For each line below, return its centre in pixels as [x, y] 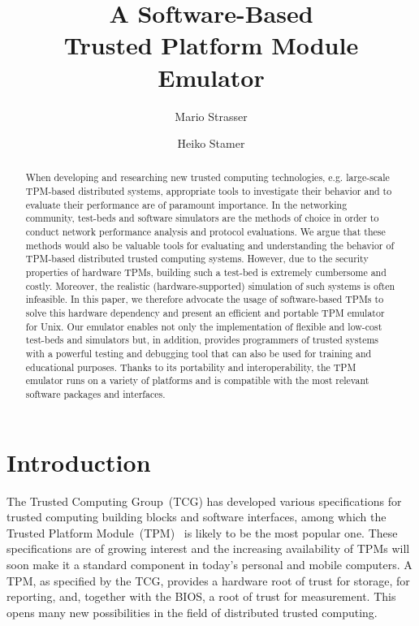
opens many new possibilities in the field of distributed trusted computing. [192, 612]
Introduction [79, 462]
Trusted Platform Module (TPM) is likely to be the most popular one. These [202, 532]
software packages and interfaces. [95, 393]
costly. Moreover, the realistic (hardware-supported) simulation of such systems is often [210, 285]
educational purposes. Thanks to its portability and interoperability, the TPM [191, 367]
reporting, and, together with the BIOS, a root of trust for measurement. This [201, 596]
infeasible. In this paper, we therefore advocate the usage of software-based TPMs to [205, 299]
